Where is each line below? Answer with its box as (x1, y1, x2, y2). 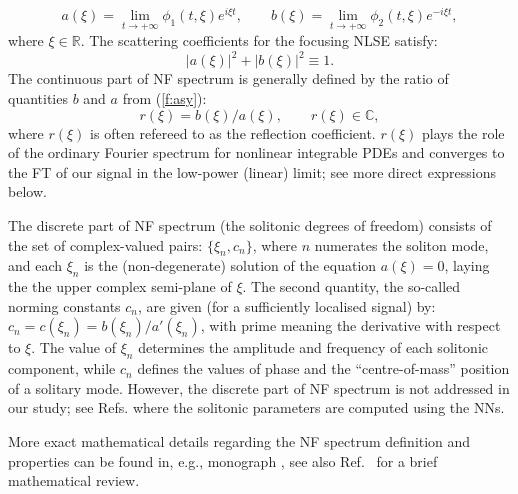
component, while (8, 358, 116, 379)
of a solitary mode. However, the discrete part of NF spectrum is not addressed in (8, 377, 510, 398)
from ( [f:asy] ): (122, 87, 207, 108)
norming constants (8, 295, 121, 316)
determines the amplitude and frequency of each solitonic (138, 337, 489, 358)
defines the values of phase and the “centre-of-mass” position (137, 358, 510, 379)
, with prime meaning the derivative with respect (200, 315, 501, 336)
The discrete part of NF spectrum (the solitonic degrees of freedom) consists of (8, 214, 492, 235)
